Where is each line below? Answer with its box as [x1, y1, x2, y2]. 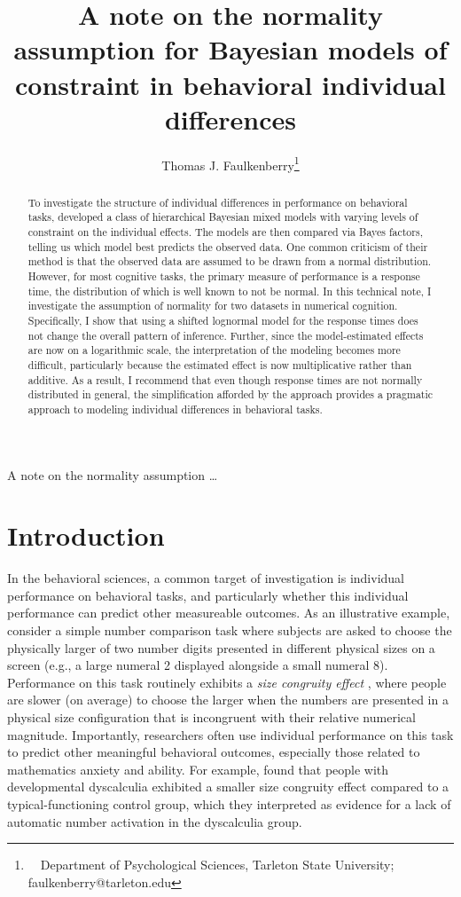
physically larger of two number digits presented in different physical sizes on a [7, 638, 435, 657]
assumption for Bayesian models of [13, 31, 448, 67]
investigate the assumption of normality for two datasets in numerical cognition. [27, 298, 398, 313]
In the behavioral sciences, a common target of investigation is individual [7, 569, 404, 587]
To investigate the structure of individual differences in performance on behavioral [27, 194, 408, 209]
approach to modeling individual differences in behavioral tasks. [27, 401, 323, 416]
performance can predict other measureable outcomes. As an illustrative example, [7, 603, 450, 622]
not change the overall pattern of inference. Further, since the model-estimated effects [27, 327, 424, 342]
